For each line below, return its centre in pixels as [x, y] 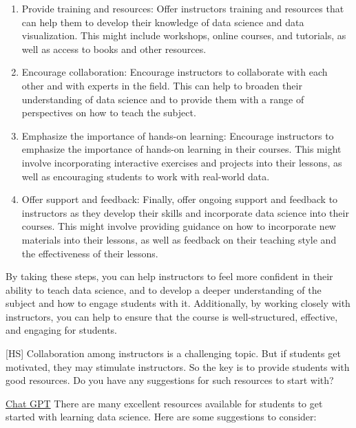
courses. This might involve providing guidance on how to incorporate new [179, 226]
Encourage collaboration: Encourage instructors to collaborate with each [175, 72]
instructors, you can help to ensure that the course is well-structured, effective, [172, 316]
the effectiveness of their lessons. [90, 253]
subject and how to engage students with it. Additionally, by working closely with [178, 303]
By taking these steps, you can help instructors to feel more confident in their [169, 276]
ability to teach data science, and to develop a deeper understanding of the [164, 289]
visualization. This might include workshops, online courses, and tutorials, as [184, 35]
